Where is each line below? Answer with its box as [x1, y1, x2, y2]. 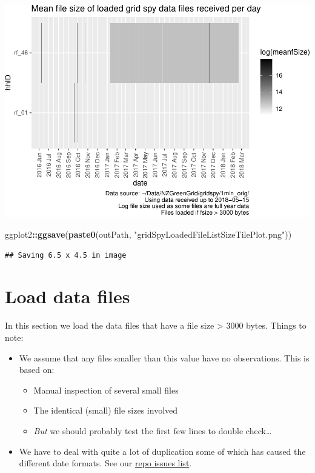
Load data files [5, 284, 130, 309]
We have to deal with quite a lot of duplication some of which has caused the [19, 444, 306, 457]
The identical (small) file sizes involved [33, 404, 178, 417]
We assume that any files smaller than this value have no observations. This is [19, 351, 310, 364]
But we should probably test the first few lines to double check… [33, 424, 272, 437]
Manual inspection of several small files [33, 383, 179, 396]
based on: [19, 363, 55, 376]
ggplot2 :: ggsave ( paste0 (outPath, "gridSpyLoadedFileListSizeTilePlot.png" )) [5, 228, 292, 241]
